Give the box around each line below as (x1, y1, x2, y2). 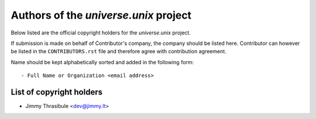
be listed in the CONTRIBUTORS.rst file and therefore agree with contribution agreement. (11, 48, 226, 55)
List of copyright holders (11, 87, 102, 97)
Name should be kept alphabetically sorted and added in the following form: (11, 58, 194, 65)
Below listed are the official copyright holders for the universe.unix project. (11, 29, 191, 36)
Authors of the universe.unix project (11, 9, 192, 22)
